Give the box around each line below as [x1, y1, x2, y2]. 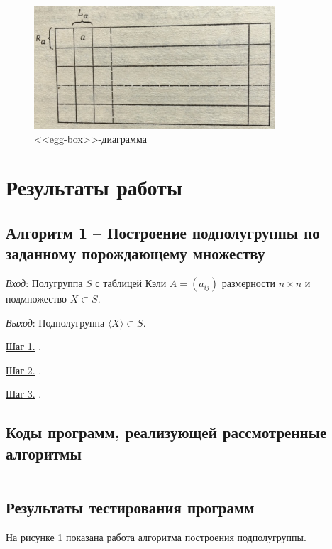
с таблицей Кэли [95, 276, 167, 290]
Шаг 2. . [6, 362, 42, 377]
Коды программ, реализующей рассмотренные [6, 421, 327, 443]
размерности [221, 276, 276, 290]
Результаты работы [6, 173, 182, 202]
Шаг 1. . [6, 339, 42, 354]
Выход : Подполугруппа [6, 315, 105, 330]
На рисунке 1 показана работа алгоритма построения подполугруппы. [6, 529, 306, 544]
